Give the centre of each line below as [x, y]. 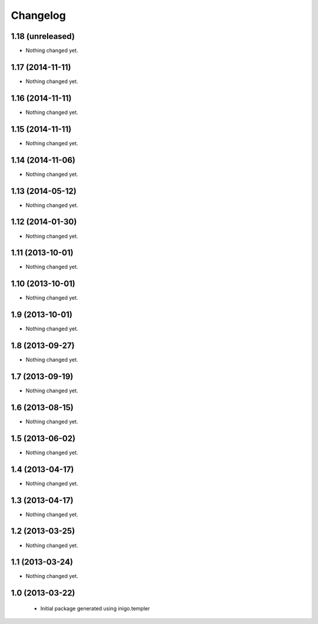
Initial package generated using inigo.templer [95, 608]
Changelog [38, 15]
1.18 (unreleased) [43, 36]
